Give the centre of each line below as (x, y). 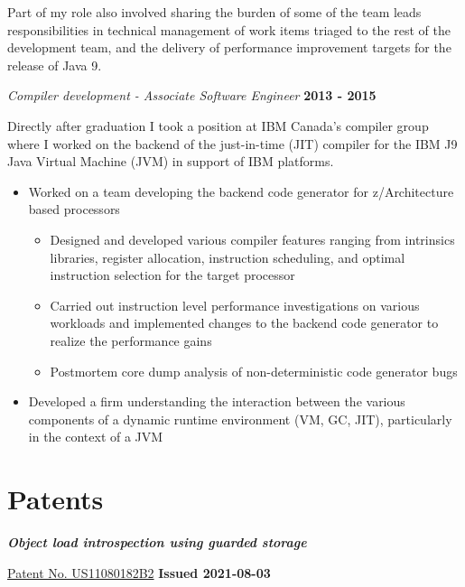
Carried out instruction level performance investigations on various (235, 305)
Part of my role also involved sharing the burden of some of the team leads (214, 12)
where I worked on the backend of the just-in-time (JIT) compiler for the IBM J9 (232, 143)
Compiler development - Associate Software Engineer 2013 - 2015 (192, 95)
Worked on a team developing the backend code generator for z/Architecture (241, 191)
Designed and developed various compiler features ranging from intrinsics (252, 239)
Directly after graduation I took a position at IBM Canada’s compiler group (218, 125)
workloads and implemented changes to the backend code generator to (244, 323)
